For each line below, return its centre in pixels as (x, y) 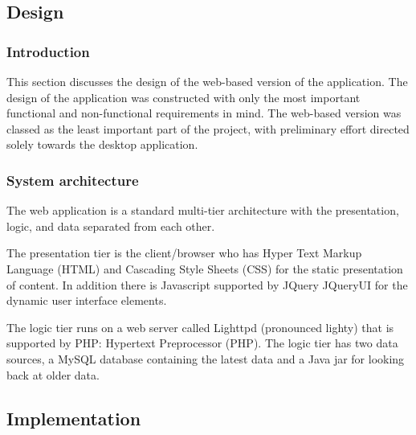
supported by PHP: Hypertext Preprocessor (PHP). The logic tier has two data (202, 343)
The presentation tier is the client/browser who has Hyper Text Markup (184, 253)
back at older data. (53, 374)
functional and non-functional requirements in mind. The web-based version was (204, 113)
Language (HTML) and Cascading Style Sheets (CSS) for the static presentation (205, 268)
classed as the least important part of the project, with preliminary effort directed (208, 128)
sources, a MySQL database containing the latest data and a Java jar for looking (206, 358)
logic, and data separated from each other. (111, 226)
